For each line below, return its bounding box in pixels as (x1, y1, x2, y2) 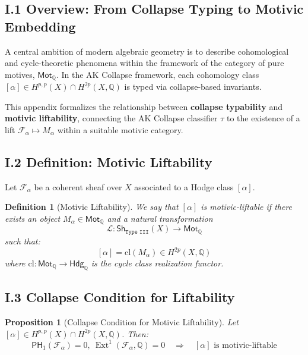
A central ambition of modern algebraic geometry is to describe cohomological (5, 45, 289, 57)
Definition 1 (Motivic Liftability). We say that (5, 200, 179, 213)
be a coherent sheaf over (34, 180, 122, 193)
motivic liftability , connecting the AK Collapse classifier (5, 112, 218, 124)
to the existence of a (227, 112, 300, 124)
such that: (5, 234, 40, 247)
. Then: (121, 327, 149, 340)
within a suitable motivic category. (57, 124, 183, 136)
